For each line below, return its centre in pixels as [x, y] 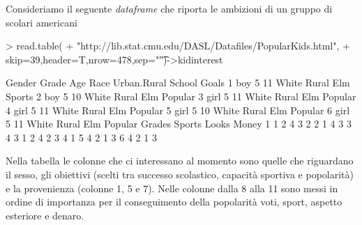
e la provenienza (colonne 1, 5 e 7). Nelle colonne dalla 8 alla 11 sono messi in [172, 188]
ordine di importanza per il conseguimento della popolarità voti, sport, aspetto [174, 202]
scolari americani [42, 22]
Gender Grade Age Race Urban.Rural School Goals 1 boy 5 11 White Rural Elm [178, 83]
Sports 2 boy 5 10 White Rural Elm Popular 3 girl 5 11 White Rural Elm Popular [181, 96]
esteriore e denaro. [45, 215]
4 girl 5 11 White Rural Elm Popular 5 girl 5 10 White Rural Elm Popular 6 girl [178, 110]
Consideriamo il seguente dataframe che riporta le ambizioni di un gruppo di [169, 8]
